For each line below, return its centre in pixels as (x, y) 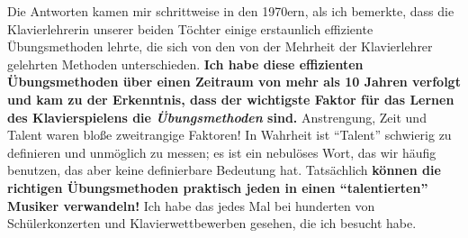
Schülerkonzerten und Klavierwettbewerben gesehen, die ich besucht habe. (212, 223)
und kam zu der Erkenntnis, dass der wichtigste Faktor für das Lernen (231, 99)
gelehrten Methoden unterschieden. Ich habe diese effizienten (185, 64)
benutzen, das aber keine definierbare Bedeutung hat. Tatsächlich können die (224, 170)
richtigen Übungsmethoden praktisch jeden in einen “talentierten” (218, 187)
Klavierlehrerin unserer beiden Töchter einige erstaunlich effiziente (190, 28)
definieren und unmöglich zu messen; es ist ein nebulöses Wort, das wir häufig (222, 152)
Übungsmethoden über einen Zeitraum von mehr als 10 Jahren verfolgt (234, 82)
